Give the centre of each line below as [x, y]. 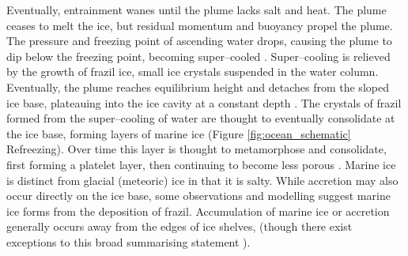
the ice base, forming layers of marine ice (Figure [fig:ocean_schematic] [179, 133]
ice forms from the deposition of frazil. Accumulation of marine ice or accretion [198, 211]
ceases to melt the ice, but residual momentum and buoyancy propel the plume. [200, 25]
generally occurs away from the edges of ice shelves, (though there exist [179, 226]
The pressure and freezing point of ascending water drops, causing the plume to [199, 41]
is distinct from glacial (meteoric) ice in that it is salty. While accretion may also [202, 180]
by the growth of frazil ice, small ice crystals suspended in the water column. [193, 72]
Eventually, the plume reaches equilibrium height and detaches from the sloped [198, 87]
